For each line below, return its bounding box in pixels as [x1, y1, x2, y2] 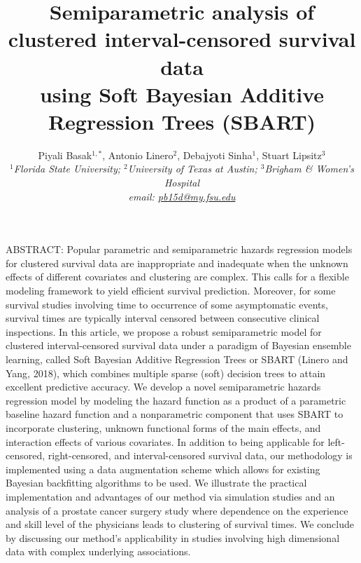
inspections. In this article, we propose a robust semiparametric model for [6, 324, 322, 339]
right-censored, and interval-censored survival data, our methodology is [48, 448, 353, 463]
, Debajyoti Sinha [177, 147, 253, 162]
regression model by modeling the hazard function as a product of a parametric [6, 393, 346, 407]
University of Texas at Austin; [127, 161, 257, 176]
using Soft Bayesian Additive [39, 79, 325, 108]
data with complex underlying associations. [6, 544, 191, 559]
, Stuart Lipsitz [256, 147, 322, 162]
